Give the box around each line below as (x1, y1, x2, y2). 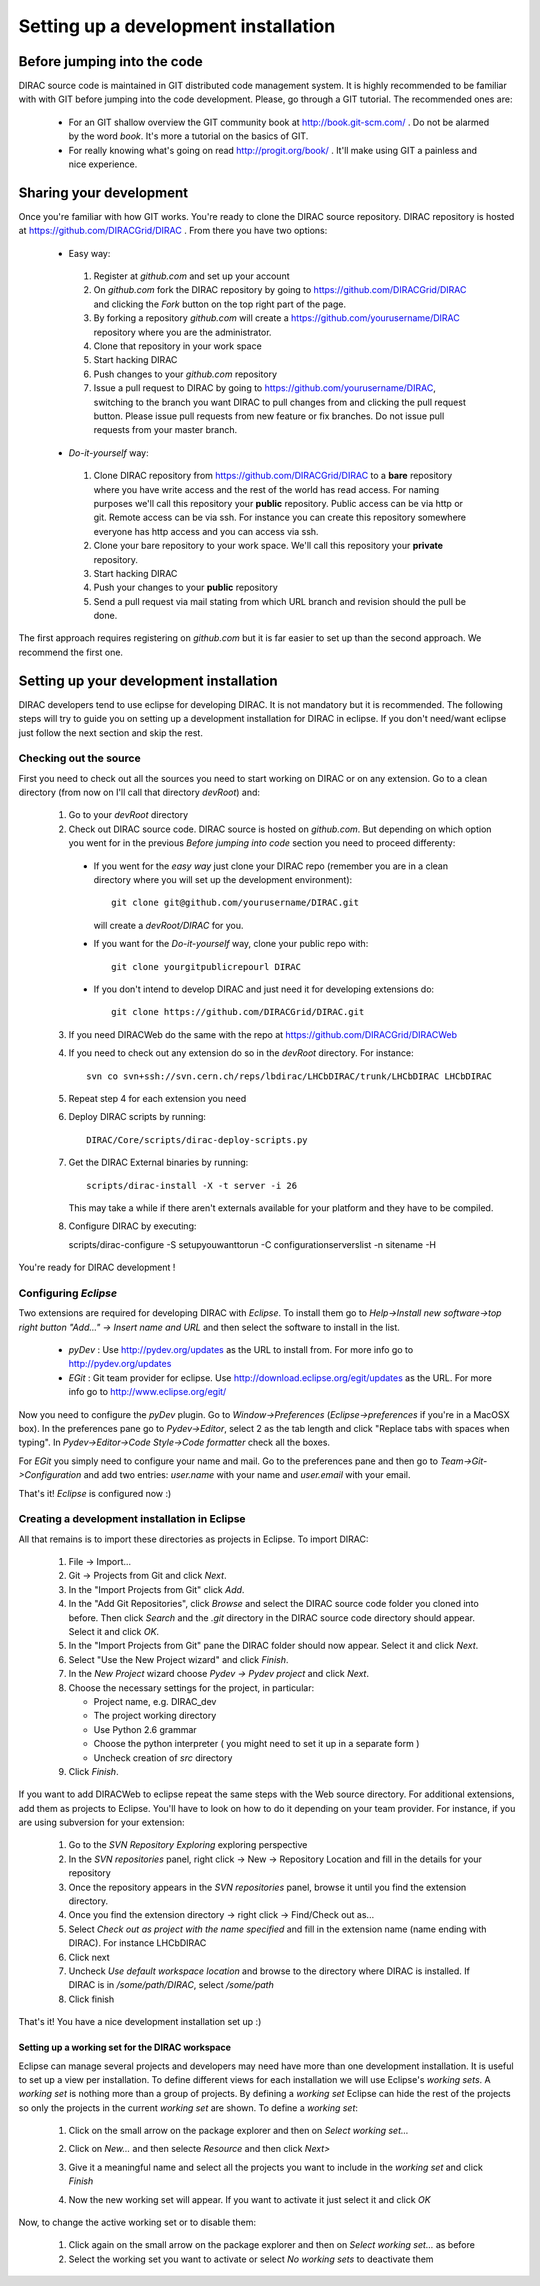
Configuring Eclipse (18, 1286, 118, 1300)
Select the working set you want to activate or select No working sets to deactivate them (68, 2253, 434, 2265)
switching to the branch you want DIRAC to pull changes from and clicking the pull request (93, 396, 467, 408)
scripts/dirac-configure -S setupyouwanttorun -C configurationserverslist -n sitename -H (68, 1238, 437, 1250)
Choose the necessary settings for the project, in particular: (68, 1681, 315, 1694)
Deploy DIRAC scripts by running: (68, 1111, 207, 1123)
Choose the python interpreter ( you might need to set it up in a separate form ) (93, 1738, 420, 1750)
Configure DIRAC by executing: (68, 1220, 197, 1232)
